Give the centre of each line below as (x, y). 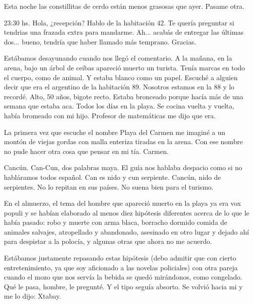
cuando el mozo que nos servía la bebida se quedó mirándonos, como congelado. (123, 277)
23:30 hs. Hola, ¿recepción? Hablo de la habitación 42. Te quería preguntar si (119, 22)
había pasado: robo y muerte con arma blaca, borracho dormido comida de (116, 222)
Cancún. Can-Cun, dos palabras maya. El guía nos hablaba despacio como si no (123, 167)
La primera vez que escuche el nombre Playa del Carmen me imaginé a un (115, 132)
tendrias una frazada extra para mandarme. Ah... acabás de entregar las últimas (124, 32)
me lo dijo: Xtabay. (33, 296)
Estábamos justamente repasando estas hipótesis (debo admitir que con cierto (120, 258)
